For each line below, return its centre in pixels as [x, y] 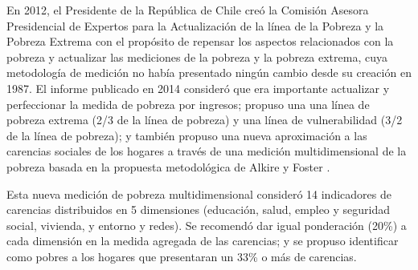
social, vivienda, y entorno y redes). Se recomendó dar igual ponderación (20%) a [207, 225]
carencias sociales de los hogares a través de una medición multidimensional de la [207, 151]
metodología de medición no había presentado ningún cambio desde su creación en [209, 73]
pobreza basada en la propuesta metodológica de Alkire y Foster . [168, 166]
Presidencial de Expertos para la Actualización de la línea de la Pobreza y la [195, 25]
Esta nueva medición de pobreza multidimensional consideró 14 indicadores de [199, 193]
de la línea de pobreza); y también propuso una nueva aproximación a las [187, 135]
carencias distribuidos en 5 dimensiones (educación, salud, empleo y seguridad [199, 210]
